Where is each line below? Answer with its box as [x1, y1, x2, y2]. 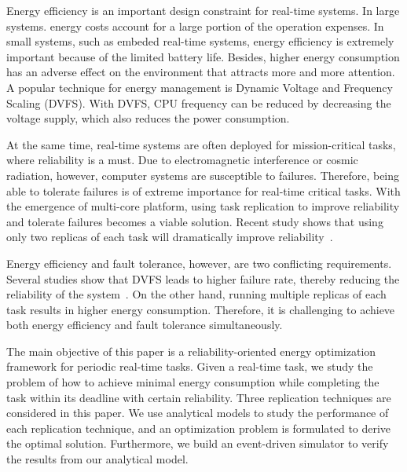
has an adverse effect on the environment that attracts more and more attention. [6, 64, 395, 80]
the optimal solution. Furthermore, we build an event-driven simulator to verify [6, 435, 389, 452]
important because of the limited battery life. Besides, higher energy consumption [6, 48, 400, 64]
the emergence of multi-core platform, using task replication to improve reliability [6, 198, 400, 214]
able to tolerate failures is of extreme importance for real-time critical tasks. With [6, 182, 401, 199]
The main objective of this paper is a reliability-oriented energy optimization [6, 342, 376, 359]
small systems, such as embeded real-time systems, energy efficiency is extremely [6, 33, 394, 49]
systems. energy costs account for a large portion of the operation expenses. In [6, 17, 384, 34]
